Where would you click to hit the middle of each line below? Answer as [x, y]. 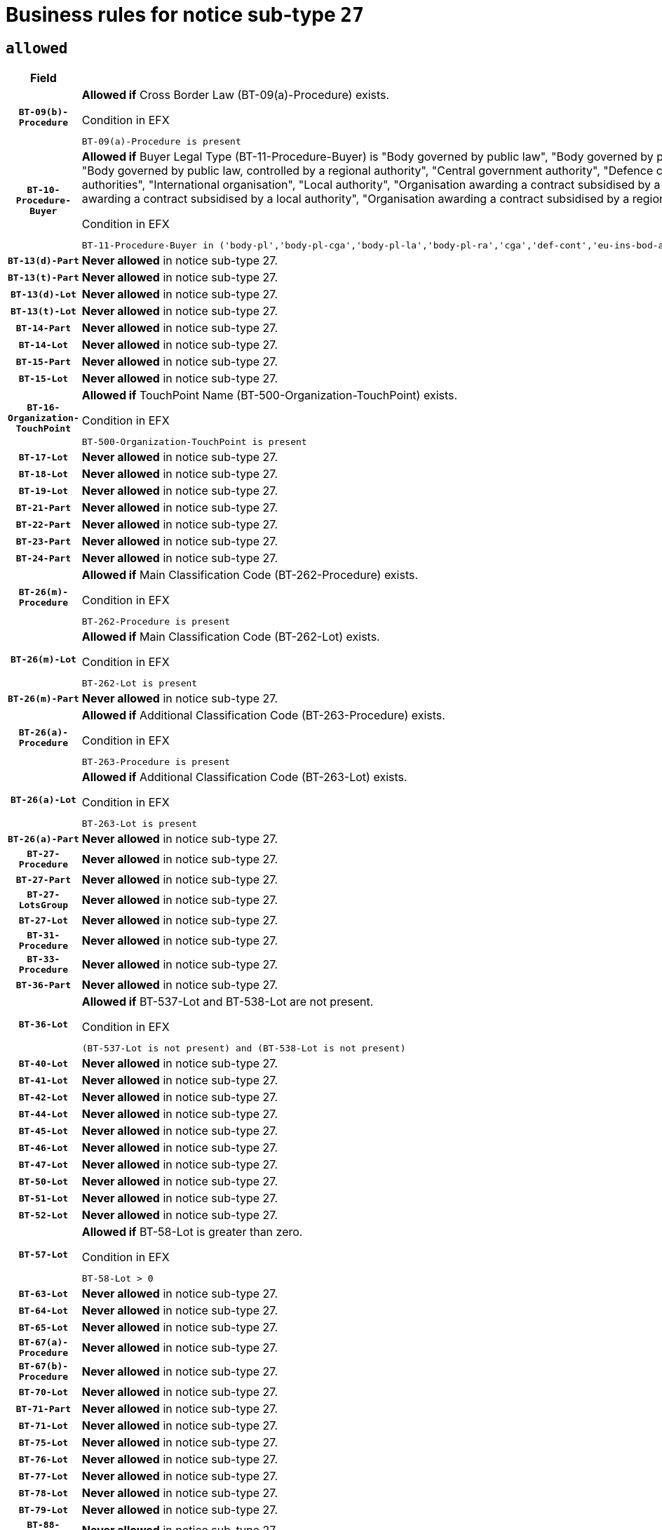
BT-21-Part [43, 507]
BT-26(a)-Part [43, 839]
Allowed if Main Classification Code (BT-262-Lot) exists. [231, 637]
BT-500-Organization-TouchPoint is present [194, 442]
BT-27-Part [43, 879]
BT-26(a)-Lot [43, 799]
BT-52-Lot [43, 1215]
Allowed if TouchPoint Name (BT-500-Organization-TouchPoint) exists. [270, 395]
